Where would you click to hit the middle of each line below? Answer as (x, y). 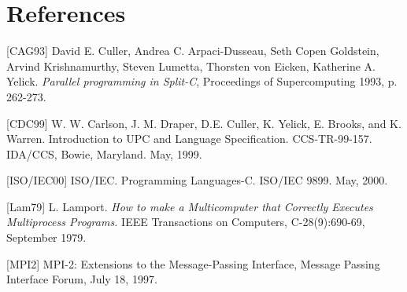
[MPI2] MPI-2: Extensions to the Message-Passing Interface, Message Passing (193, 263)
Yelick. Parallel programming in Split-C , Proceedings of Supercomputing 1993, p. (202, 81)
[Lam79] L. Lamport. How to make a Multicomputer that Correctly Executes (190, 206)
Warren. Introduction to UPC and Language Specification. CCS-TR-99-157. (189, 139)
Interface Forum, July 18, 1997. (82, 279)
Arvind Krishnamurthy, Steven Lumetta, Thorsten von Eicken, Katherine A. (191, 66)
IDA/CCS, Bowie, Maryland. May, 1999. (104, 153)
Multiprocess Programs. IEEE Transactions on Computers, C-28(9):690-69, (186, 222)
